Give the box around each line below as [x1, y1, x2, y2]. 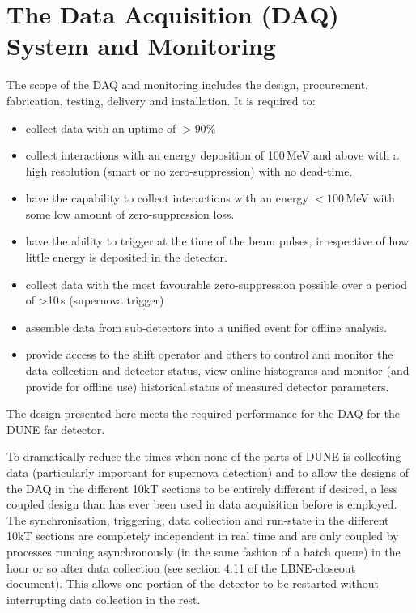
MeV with [346, 189, 395, 206]
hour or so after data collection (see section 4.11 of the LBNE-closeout [6, 559, 356, 576]
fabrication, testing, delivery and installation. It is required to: [6, 92, 316, 109]
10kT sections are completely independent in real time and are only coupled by [6, 527, 399, 544]
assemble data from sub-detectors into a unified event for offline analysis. [25, 318, 388, 335]
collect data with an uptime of [25, 119, 176, 136]
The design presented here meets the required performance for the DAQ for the [6, 405, 401, 422]
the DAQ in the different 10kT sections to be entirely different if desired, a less [6, 479, 398, 496]
